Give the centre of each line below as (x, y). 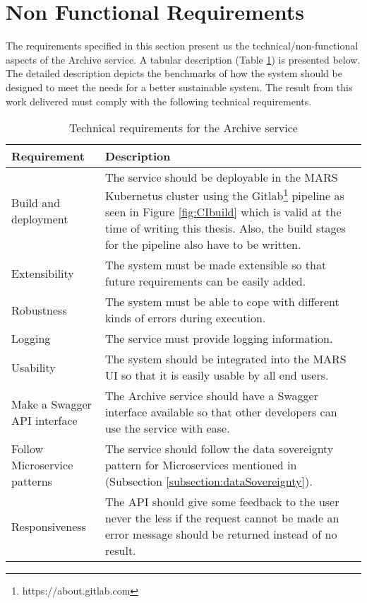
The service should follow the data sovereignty (219, 449)
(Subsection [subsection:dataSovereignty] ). (209, 481)
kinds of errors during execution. (185, 318)
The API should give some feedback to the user (222, 502)
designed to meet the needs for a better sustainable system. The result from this (179, 87)
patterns (32, 481)
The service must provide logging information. (219, 339)
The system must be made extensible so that (216, 265)
